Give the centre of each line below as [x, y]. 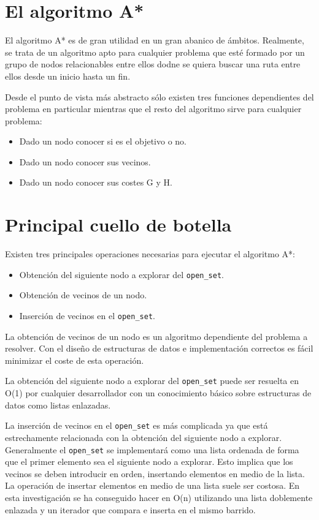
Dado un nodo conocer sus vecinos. [85, 161]
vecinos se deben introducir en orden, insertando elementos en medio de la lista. [155, 473]
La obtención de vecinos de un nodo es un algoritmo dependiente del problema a [156, 336]
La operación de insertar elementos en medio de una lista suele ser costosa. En [152, 485]
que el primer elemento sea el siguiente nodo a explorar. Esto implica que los [149, 462]
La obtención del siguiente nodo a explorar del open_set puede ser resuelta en [152, 381]
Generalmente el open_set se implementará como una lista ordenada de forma [152, 449]
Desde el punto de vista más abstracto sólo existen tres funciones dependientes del [159, 96]
